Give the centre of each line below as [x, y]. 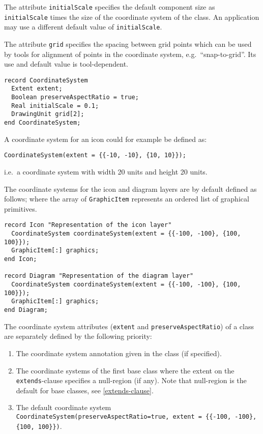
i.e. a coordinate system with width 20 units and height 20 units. [106, 171]
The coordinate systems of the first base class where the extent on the [125, 370]
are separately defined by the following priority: [78, 336]
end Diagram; [26, 310]
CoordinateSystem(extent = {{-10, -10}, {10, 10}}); [95, 155]
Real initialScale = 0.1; [55, 106]
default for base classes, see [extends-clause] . [85, 390]
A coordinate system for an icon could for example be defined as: [106, 139]
